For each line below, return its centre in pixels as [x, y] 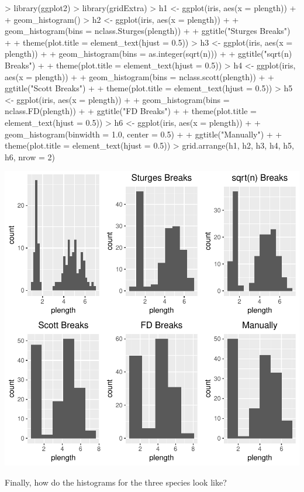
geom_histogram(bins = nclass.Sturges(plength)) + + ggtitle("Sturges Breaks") [148, 31]
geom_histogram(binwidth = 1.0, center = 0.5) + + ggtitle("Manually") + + [144, 134]
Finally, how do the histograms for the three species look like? [116, 482]
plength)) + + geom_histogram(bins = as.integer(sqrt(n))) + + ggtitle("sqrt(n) [148, 54]
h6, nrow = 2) [30, 156]
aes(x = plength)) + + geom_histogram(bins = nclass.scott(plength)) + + [139, 76]
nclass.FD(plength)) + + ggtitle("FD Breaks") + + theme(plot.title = [131, 111]
